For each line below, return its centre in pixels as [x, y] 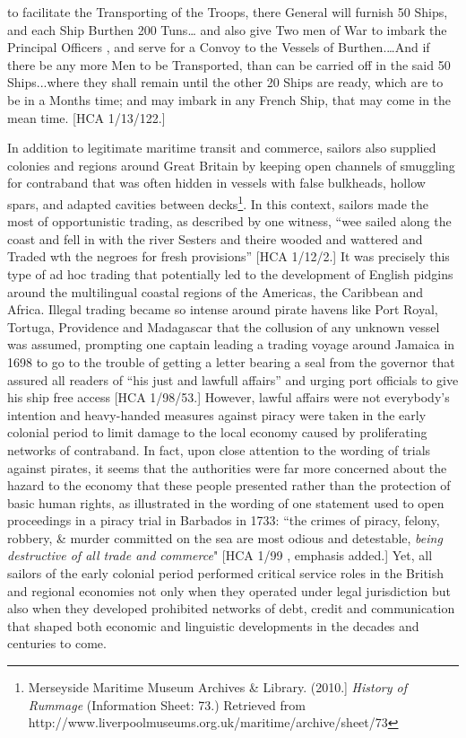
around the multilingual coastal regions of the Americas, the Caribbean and [215, 291]
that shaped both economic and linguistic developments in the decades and [213, 625]
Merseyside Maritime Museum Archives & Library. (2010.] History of [218, 687]
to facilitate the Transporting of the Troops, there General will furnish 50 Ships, [228, 12]
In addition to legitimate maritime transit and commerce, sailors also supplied [222, 148]
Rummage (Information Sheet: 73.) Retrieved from [167, 704]
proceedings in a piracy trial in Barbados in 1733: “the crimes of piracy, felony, [224, 520]
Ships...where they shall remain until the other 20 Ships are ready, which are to [225, 82]
